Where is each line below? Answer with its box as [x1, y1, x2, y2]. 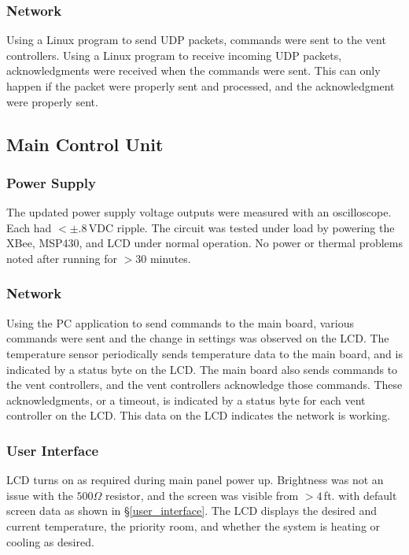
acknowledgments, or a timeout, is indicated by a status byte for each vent [6, 391, 366, 408]
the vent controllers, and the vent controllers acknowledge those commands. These [6, 376, 403, 393]
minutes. [149, 250, 191, 266]
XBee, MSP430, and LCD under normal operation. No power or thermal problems [6, 235, 403, 251]
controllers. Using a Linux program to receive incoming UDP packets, [6, 46, 342, 63]
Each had [6, 219, 52, 235]
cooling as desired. [6, 533, 94, 549]
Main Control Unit [6, 131, 164, 156]
